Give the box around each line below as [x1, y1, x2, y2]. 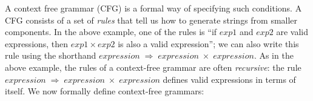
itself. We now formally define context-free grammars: [5, 85, 204, 97]
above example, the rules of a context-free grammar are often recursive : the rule [5, 60, 301, 73]
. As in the [254, 49, 294, 62]
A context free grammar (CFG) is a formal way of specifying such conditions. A [5, 2, 302, 14]
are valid [276, 25, 309, 38]
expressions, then [5, 37, 69, 50]
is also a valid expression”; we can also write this [118, 37, 299, 50]
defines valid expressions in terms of [163, 73, 296, 85]
